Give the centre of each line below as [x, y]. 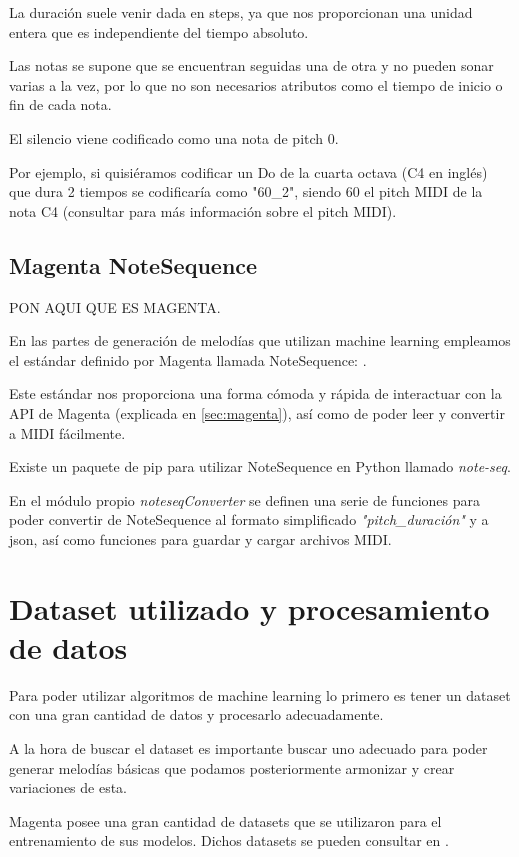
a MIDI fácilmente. [67, 432]
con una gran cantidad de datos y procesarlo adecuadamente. [196, 714]
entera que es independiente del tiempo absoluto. [159, 31]
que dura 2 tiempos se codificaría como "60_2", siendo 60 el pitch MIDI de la [246, 191]
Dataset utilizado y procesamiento [249, 607]
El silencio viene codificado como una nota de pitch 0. [174, 137]
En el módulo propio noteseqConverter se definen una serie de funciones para [244, 499]
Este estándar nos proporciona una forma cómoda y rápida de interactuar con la [255, 393]
